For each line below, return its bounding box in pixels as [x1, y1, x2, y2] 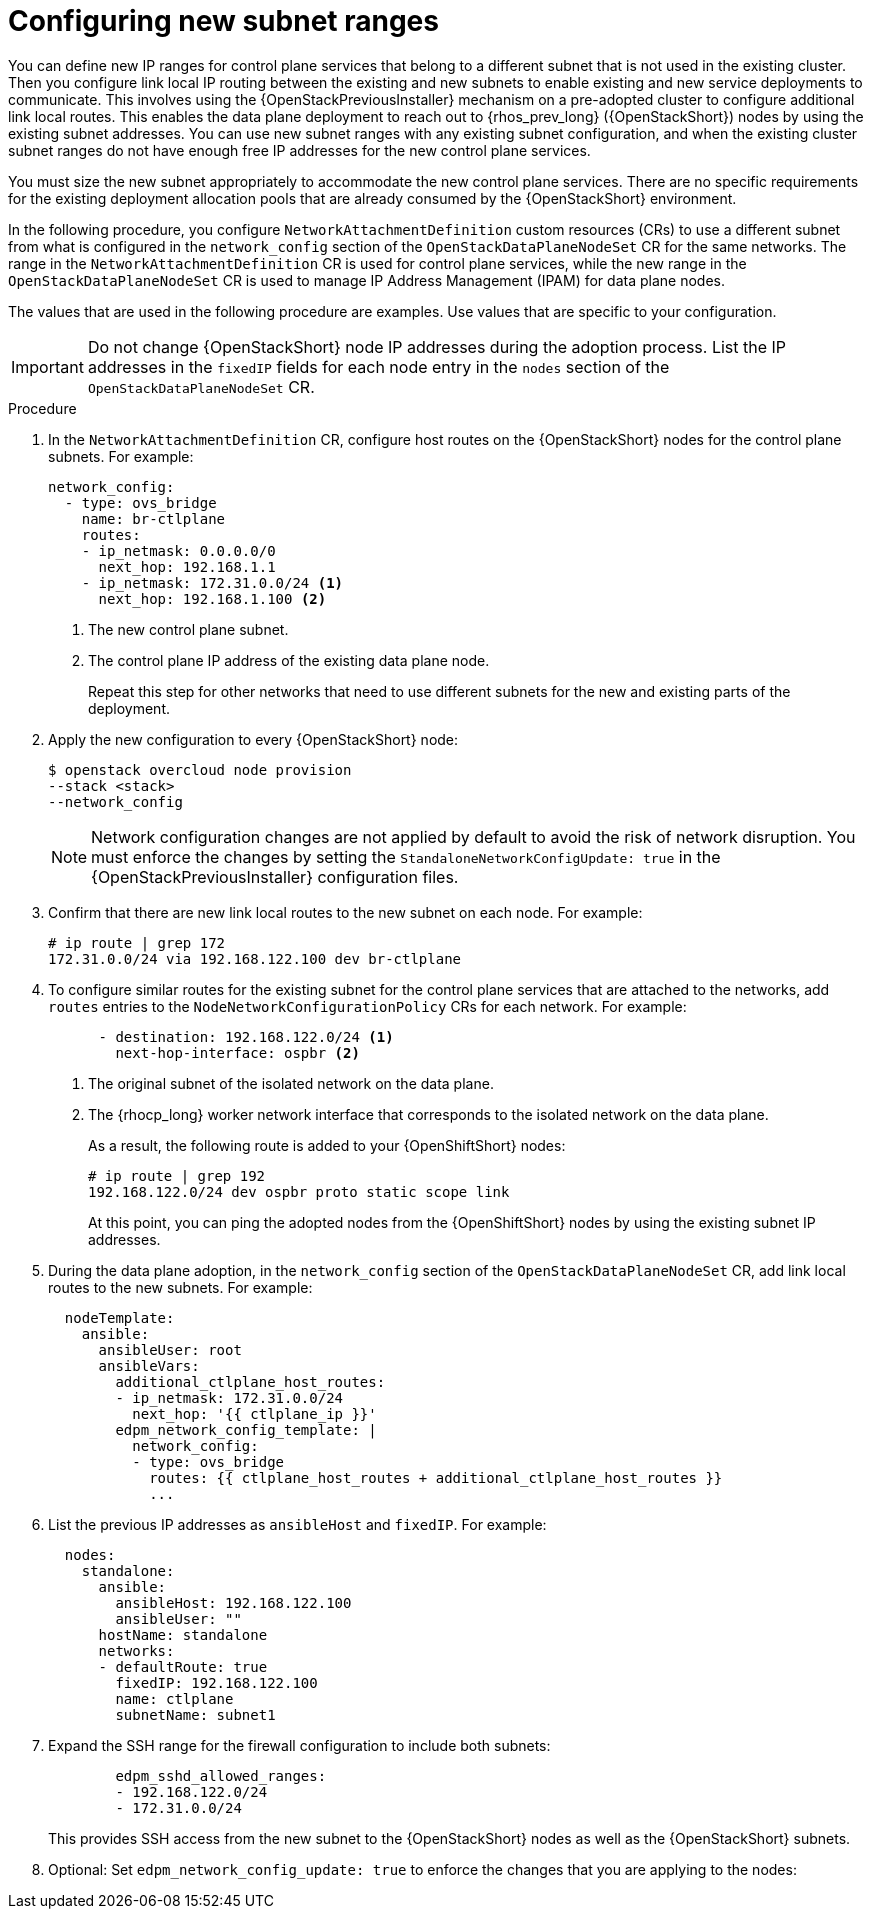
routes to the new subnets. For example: [48, 1278, 313, 1296]
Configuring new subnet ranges [8, 4, 439, 38]
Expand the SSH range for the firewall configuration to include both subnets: [48, 1736, 551, 1754]
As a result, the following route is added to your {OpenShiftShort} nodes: [88, 1136, 566, 1154]
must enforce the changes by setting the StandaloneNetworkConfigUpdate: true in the [91, 846, 721, 867]
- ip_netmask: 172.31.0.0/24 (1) [81, 574, 344, 591]
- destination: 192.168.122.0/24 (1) [98, 1028, 394, 1045]
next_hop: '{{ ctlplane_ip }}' [132, 1405, 377, 1422]
